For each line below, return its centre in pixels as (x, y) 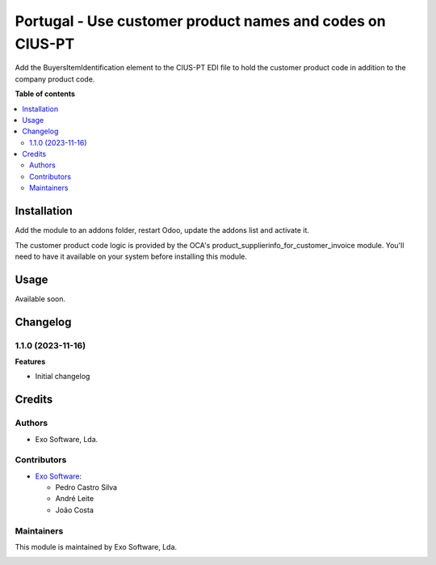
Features (30, 361)
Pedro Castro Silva (86, 487)
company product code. (55, 79)
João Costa (75, 510)
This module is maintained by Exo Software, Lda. (96, 547)
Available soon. (40, 298)
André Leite (75, 499)
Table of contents (45, 94)
